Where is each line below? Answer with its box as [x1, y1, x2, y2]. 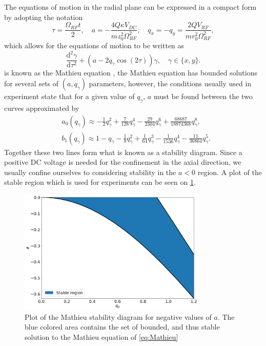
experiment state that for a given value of [4, 91, 135, 102]
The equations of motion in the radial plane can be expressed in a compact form [4, 2, 257, 12]
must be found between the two [153, 91, 253, 102]
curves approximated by [4, 102, 79, 113]
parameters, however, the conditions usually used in [89, 78, 252, 89]
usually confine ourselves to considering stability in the [4, 166, 176, 177]
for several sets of [4, 78, 59, 89]
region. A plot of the [197, 166, 262, 177]
